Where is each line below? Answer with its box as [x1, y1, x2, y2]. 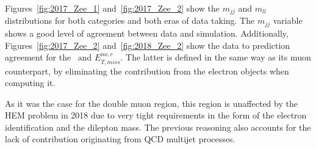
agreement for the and [5, 51, 92, 64]
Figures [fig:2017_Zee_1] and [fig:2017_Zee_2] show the [5, 2, 220, 14]
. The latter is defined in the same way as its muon [120, 51, 311, 64]
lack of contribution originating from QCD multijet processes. [5, 133, 235, 145]
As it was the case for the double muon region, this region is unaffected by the [5, 96, 298, 109]
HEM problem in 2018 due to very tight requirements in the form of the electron [5, 109, 307, 122]
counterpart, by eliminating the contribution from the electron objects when [5, 64, 289, 77]
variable [273, 14, 303, 27]
